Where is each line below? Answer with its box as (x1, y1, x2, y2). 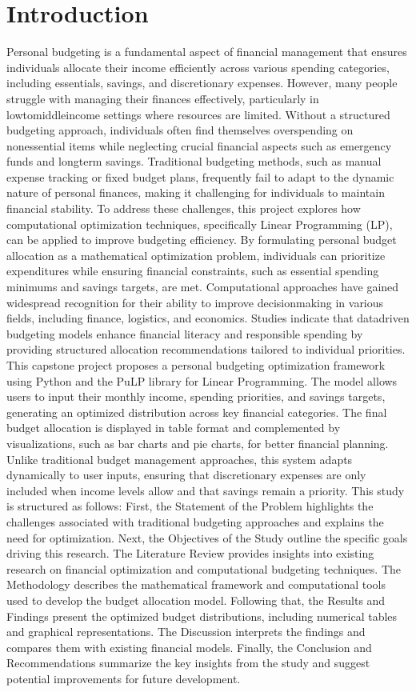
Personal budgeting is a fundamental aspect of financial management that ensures (6, 43, 407, 60)
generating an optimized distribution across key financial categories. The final (6, 403, 387, 420)
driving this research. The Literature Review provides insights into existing (6, 545, 374, 562)
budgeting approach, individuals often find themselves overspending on (6, 122, 354, 138)
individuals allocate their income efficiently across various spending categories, (6, 58, 390, 75)
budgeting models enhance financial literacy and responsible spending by (6, 325, 363, 342)
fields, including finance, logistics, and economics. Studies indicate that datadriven (6, 310, 410, 326)
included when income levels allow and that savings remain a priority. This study (6, 482, 405, 498)
